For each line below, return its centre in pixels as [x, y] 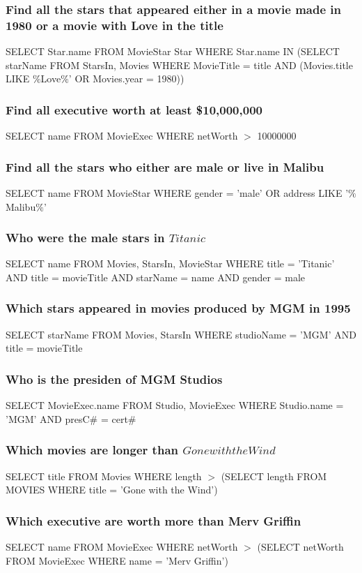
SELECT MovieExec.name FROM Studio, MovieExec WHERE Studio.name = [175, 405]
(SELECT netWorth [300, 546]
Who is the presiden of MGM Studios [114, 379]
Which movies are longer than [92, 450]
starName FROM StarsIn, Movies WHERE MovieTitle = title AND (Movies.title [179, 65]
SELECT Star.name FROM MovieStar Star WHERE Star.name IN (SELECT [173, 51]
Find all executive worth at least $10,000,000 [134, 109]
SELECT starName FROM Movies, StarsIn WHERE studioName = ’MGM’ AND [181, 334]
